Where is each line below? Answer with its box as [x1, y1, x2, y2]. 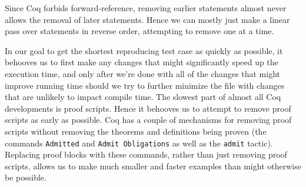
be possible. [5, 171, 46, 183]
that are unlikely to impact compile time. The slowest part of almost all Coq [5, 91, 281, 103]
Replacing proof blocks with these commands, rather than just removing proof [5, 148, 287, 161]
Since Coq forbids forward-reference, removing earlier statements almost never [5, 2, 287, 14]
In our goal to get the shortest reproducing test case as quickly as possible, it [5, 44, 283, 56]
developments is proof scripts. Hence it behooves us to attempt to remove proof [5, 102, 291, 114]
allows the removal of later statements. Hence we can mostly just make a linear [5, 13, 290, 25]
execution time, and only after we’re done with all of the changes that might [5, 67, 280, 79]
